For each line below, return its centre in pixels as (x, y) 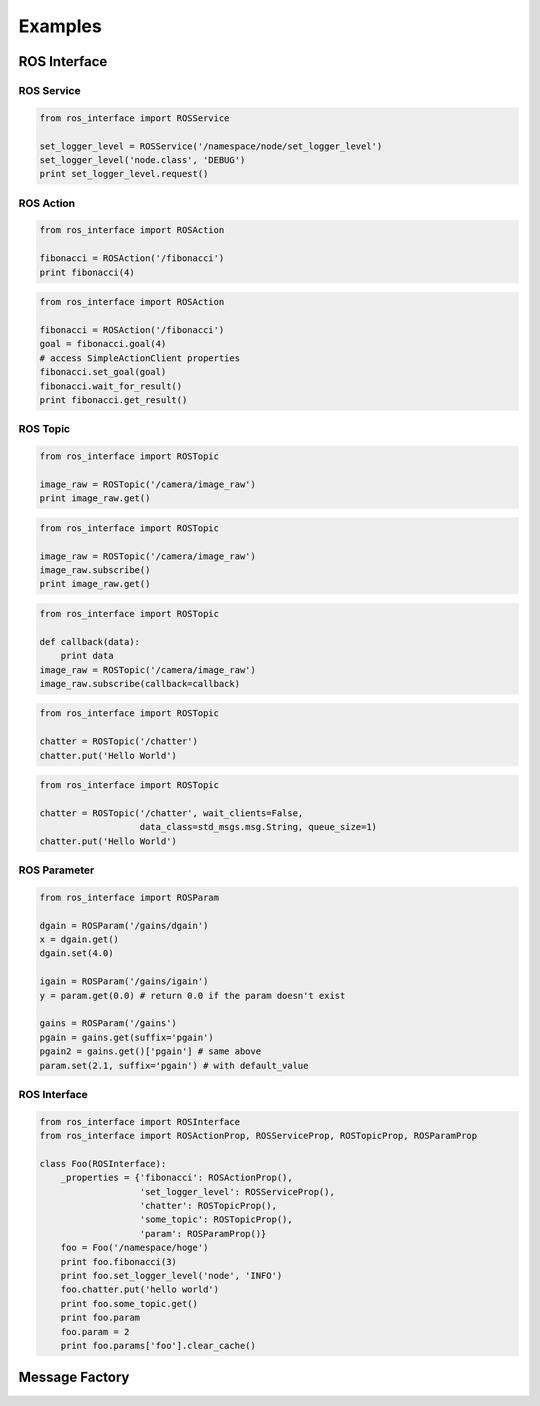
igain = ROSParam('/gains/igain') (124, 981)
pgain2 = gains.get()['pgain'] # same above (150, 1051)
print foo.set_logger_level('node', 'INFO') (171, 1276)
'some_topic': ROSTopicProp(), (216, 1219)
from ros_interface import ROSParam (129, 897)
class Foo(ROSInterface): (103, 1163)
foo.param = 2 (95, 1331)
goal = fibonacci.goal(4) (103, 344)
